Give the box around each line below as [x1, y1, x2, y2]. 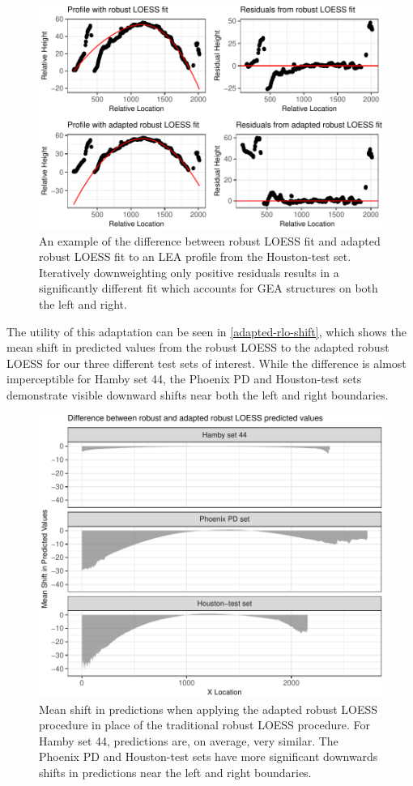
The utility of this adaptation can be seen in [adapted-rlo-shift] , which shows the [6, 323, 407, 340]
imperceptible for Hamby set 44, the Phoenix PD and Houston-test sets [6, 370, 362, 387]
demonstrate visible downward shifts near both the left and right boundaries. [6, 387, 389, 404]
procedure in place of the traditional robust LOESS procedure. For [39, 716, 370, 733]
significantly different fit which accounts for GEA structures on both [39, 280, 378, 297]
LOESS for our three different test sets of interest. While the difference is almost [6, 354, 407, 371]
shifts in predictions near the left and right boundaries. [39, 763, 312, 780]
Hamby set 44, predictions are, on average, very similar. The [39, 732, 338, 749]
